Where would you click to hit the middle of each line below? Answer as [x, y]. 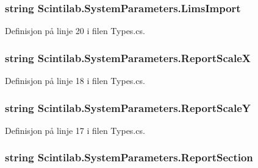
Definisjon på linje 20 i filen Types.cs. [75, 31]
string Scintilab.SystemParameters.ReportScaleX [128, 58]
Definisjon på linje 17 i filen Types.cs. [75, 130]
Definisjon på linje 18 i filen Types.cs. [75, 81]
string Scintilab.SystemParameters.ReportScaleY [128, 107]
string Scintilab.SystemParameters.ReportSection [129, 157]
